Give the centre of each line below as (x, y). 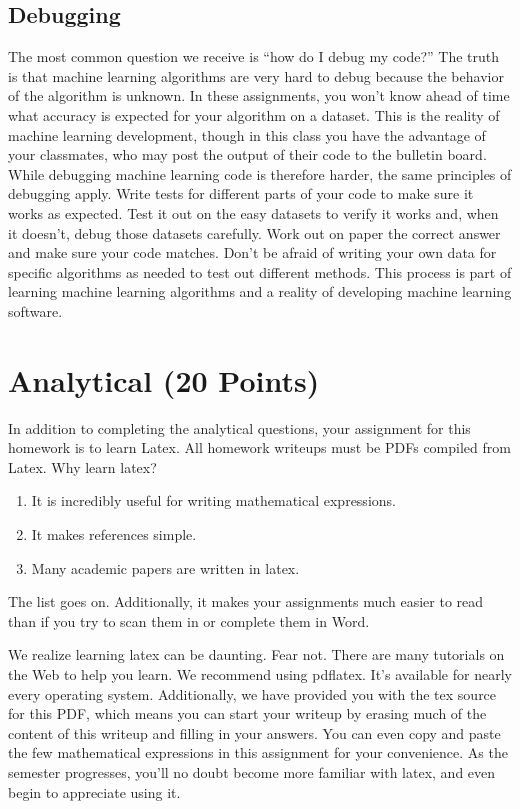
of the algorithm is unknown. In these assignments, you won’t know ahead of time (259, 95)
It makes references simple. (114, 534)
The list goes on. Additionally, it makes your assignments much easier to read (246, 601)
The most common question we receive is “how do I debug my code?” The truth (253, 56)
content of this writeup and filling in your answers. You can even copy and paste (254, 732)
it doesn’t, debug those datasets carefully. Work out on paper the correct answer (254, 232)
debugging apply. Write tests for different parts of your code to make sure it (241, 193)
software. (35, 310)
